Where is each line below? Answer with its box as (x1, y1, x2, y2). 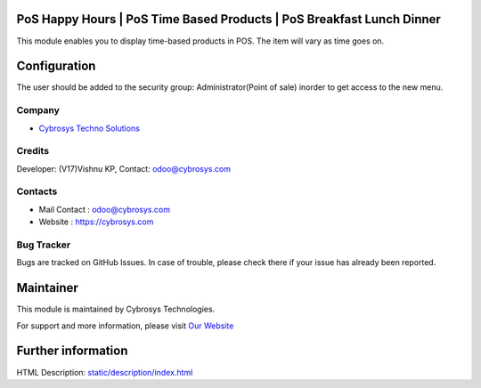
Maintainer (16, 280, 79, 295)
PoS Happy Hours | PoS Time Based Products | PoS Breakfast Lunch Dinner (16, 12, 441, 27)
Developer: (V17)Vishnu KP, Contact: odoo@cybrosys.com (16, 163, 232, 174)
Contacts (16, 185, 58, 198)
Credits (16, 145, 49, 158)
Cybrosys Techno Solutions (38, 123, 140, 133)
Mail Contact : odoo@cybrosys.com (38, 204, 171, 214)
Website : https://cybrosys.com (38, 216, 154, 227)
